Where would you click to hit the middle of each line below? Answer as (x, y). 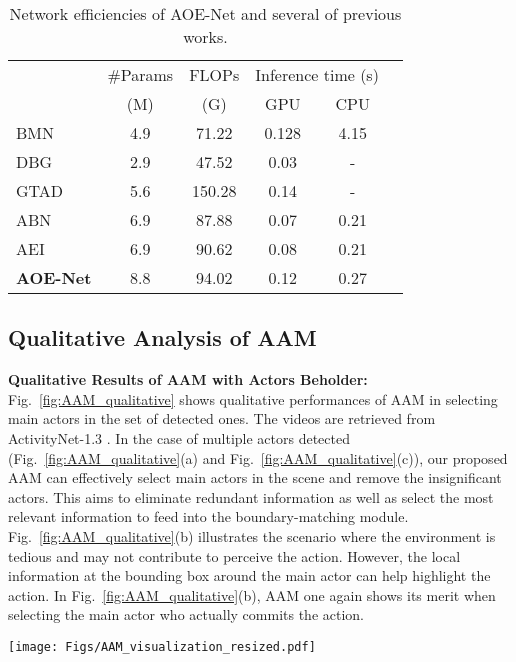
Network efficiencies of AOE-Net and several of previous (205, 13)
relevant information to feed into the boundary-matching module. (208, 516)
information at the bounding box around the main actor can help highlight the (249, 575)
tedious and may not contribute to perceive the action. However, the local (234, 555)
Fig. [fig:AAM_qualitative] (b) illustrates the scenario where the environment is (252, 535)
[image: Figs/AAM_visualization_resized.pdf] (162, 646)
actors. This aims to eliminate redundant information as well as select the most (251, 496)
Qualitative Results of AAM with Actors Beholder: (188, 379)
